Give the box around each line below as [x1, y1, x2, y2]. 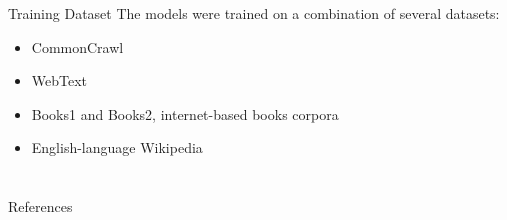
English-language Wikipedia [31, 137, 203, 158]
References [8, 196, 73, 217]
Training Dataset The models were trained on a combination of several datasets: [8, 3, 500, 23]
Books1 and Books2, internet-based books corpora [31, 103, 339, 124]
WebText [31, 70, 88, 91]
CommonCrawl [31, 36, 124, 57]
